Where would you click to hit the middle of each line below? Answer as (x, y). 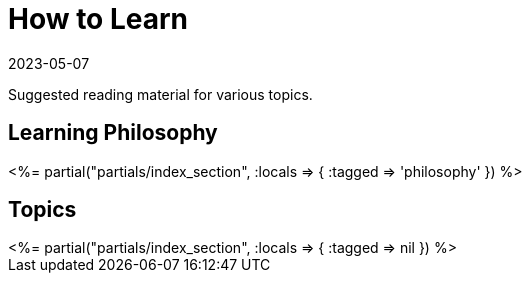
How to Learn (98, 19)
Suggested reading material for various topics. (160, 94)
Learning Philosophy (113, 133)
